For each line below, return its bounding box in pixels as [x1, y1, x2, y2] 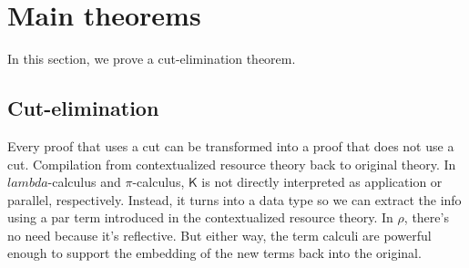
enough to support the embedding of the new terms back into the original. [7, 243, 422, 263]
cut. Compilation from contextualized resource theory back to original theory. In [7, 154, 456, 173]
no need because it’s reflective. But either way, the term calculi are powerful [7, 225, 432, 244]
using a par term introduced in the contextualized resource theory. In [7, 208, 393, 227]
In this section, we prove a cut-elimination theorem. [7, 49, 296, 68]
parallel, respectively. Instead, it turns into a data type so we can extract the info [7, 190, 462, 209]
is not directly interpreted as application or [201, 172, 443, 191]
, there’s [403, 208, 449, 227]
